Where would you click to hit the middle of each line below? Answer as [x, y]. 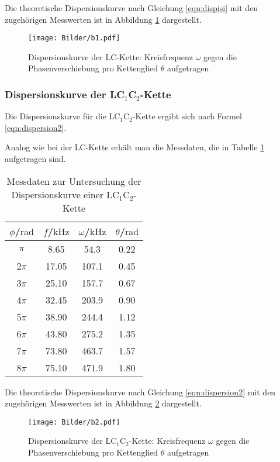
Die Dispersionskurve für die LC [63, 116]
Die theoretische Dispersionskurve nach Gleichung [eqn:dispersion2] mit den [140, 392]
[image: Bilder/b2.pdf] [74, 422]
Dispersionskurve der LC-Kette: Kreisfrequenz [111, 56]
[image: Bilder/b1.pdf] [74, 38]
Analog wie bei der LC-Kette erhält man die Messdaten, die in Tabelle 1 [135, 147]
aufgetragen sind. [35, 159]
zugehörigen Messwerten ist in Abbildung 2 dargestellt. [103, 403]
